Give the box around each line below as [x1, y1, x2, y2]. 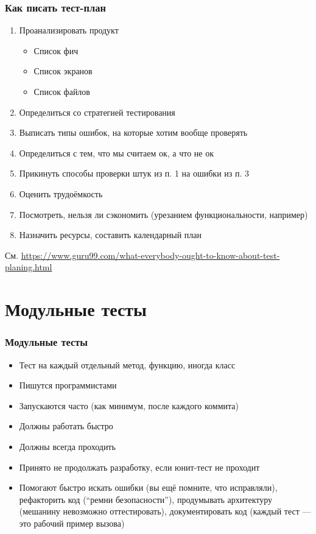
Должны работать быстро [19, 420, 113, 432]
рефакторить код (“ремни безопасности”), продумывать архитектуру [19, 493, 273, 505]
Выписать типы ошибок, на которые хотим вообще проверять [19, 126, 248, 139]
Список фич [33, 44, 79, 57]
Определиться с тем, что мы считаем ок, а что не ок [19, 146, 214, 159]
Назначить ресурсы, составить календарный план [19, 228, 202, 241]
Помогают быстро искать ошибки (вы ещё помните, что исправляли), [19, 481, 278, 494]
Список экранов [33, 65, 93, 77]
